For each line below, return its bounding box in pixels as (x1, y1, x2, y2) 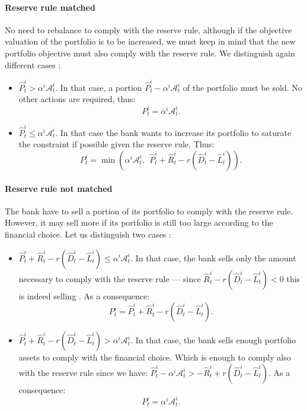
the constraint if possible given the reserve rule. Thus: (18, 138, 215, 150)
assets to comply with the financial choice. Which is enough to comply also (18, 351, 291, 363)
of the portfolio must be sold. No (183, 81, 302, 93)
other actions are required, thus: (18, 93, 136, 105)
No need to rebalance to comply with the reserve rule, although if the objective (5, 23, 292, 36)
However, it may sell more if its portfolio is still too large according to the (5, 216, 273, 229)
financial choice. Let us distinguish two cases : (5, 227, 171, 240)
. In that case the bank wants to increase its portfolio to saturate (55, 126, 292, 138)
